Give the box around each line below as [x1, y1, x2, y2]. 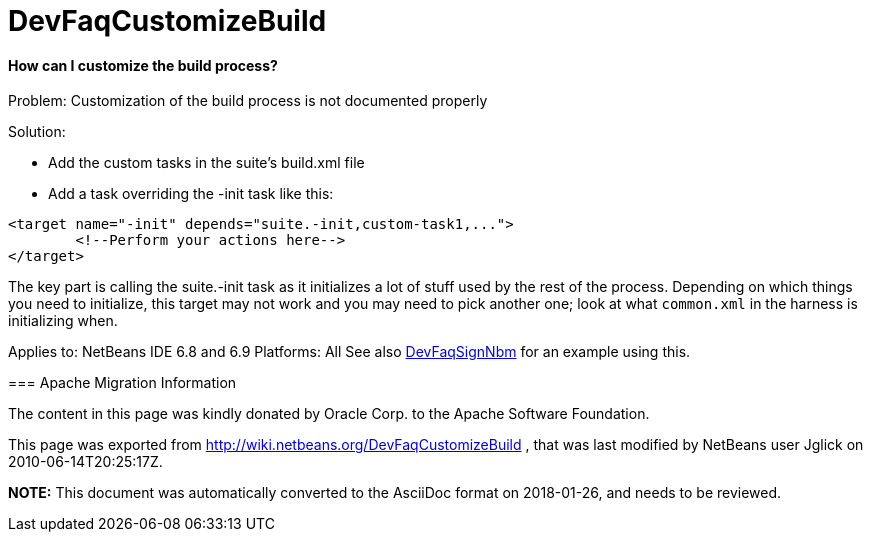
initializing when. [8, 312, 118, 330]
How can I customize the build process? [8, 56, 278, 74]
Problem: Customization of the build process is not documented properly [8, 92, 488, 110]
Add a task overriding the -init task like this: [48, 185, 334, 203]
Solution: [8, 123, 66, 141]
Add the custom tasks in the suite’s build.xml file [48, 154, 365, 172]
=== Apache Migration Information [8, 374, 237, 392]
